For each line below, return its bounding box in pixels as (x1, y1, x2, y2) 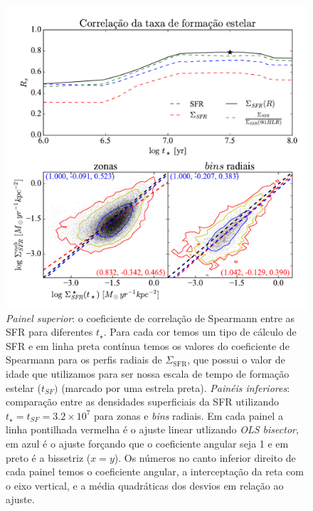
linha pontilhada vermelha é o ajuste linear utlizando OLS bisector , (6, 422, 299, 437)
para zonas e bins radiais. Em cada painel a (94, 408, 283, 423)
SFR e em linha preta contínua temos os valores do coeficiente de (6, 338, 290, 353)
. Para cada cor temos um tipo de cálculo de (103, 324, 297, 339)
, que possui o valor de (187, 352, 285, 367)
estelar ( (6, 380, 41, 395)
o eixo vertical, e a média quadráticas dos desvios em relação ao (6, 478, 284, 492)
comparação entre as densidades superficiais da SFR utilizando (6, 394, 279, 409)
